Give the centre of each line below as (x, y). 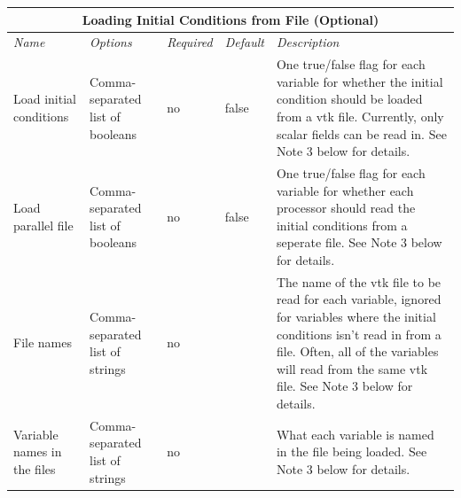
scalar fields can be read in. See (361, 133)
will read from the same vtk (352, 368)
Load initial (45, 99)
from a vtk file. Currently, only (360, 116)
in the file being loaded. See (352, 451)
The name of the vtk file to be (359, 281)
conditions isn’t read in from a (359, 334)
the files (35, 468)
